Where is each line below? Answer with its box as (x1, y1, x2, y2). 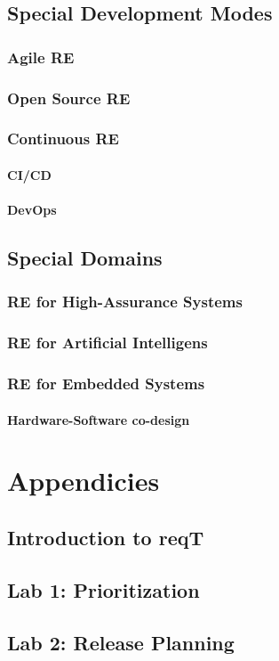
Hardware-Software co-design (7, 410, 190, 428)
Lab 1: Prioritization (7, 575, 200, 603)
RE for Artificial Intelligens (7, 331, 208, 354)
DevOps (7, 200, 57, 219)
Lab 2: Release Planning (7, 628, 235, 656)
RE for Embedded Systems (7, 372, 205, 395)
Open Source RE (7, 86, 131, 109)
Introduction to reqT (7, 523, 204, 551)
